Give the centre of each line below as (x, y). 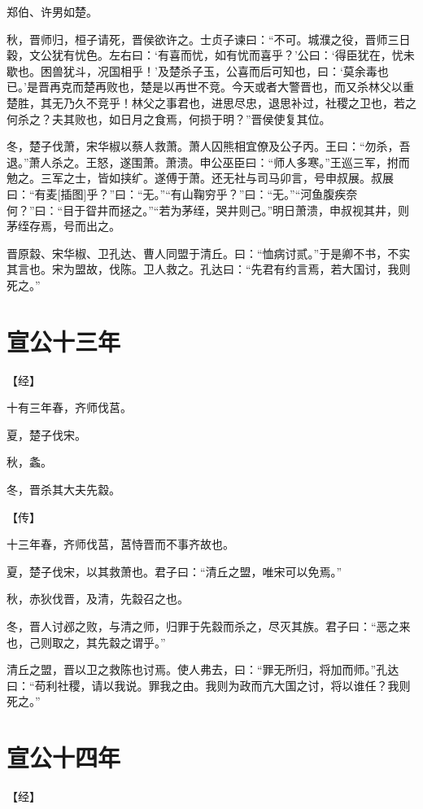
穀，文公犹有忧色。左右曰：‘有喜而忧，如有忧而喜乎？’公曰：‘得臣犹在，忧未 (211, 55)
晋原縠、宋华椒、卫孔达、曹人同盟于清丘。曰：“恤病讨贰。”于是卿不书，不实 (209, 253)
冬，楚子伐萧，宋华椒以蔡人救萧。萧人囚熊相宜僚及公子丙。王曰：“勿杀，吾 (209, 146)
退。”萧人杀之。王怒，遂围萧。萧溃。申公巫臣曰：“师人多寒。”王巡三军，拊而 (208, 162)
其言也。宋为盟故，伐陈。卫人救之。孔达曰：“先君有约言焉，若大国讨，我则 (209, 269)
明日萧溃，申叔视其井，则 (341, 210)
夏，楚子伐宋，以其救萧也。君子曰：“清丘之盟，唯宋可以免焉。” (174, 571)
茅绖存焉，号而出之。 (63, 226)
